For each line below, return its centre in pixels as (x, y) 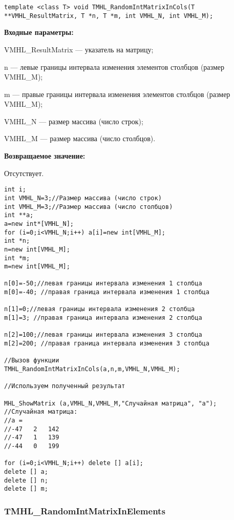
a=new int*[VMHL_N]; (39, 224)
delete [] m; (26, 489)
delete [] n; (26, 480)
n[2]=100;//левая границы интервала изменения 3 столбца (103, 335)
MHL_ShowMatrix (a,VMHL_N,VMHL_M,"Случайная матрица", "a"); (111, 403)
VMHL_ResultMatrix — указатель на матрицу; (79, 49)
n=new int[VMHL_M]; (37, 249)
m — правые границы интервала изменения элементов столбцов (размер (117, 94)
